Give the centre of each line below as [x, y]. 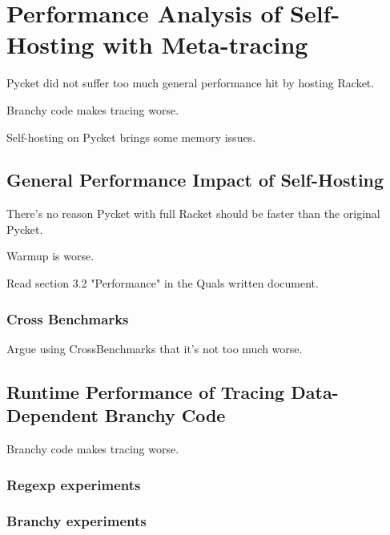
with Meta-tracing [205, 44]
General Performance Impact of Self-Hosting [195, 180]
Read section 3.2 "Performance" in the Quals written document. [163, 283]
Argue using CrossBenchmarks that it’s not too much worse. [155, 348]
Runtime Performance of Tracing [146, 391]
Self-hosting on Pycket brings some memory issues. [131, 137]
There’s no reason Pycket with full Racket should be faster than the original [193, 213]
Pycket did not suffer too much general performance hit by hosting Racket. [191, 83]
